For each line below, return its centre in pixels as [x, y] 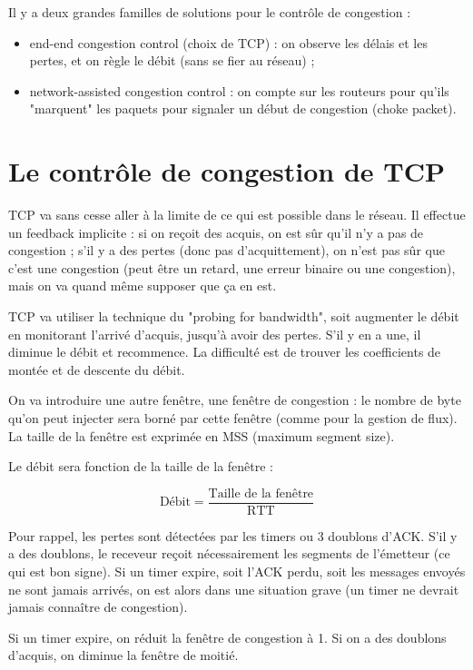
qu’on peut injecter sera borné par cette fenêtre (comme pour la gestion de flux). [233, 418]
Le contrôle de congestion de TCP [227, 171]
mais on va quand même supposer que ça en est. [143, 286]
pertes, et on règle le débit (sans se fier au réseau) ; [172, 60]
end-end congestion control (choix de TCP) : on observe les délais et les [228, 42]
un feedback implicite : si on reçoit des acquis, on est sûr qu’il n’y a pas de [216, 232]
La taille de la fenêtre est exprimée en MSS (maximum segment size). [202, 435]
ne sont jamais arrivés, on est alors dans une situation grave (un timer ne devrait [234, 589]
